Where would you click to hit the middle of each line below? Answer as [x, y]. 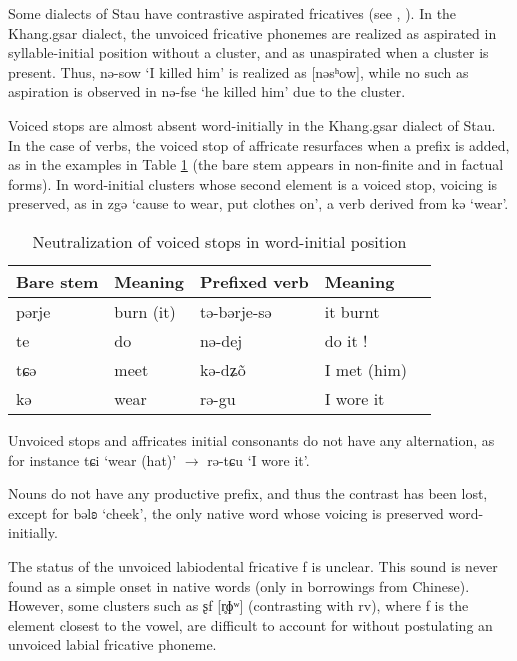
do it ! [346, 340]
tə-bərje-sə [235, 311]
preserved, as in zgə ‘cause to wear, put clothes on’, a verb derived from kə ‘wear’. [258, 203]
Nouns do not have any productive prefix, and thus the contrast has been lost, [248, 493]
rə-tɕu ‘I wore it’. [258, 459]
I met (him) [365, 369]
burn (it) [145, 311]
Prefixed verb [254, 281]
